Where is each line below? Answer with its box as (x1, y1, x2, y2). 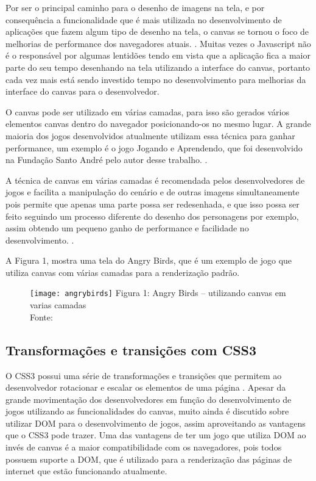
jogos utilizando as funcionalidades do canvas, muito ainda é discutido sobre (5, 405, 289, 418)
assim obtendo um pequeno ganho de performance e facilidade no (5, 222, 249, 234)
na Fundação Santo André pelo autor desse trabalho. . (5, 153, 208, 166)
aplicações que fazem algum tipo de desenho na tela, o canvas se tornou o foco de (5, 25, 309, 38)
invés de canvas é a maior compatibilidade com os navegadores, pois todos (5, 441, 282, 454)
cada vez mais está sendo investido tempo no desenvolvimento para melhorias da (5, 73, 306, 85)
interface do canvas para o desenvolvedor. (5, 85, 160, 98)
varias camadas (30, 298, 86, 311)
